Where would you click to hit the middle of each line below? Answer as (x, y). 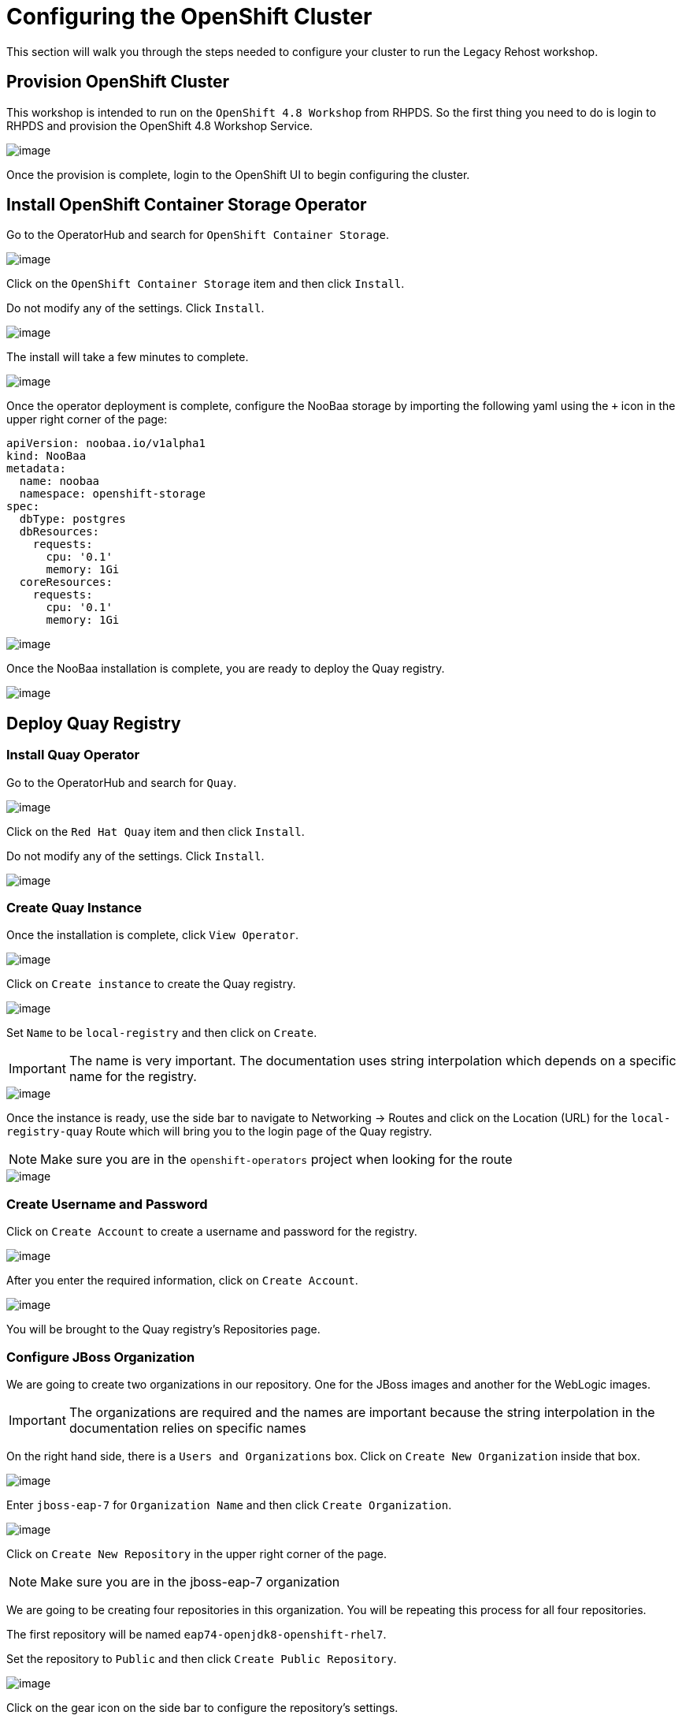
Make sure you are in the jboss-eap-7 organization (190, 1581)
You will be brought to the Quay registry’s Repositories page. (163, 1329)
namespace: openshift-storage (112, 494)
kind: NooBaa (46, 456)
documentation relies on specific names (187, 1428)
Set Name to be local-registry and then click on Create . (162, 1033)
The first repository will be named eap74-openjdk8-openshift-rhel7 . (196, 1634)
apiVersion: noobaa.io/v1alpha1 (106, 444)
